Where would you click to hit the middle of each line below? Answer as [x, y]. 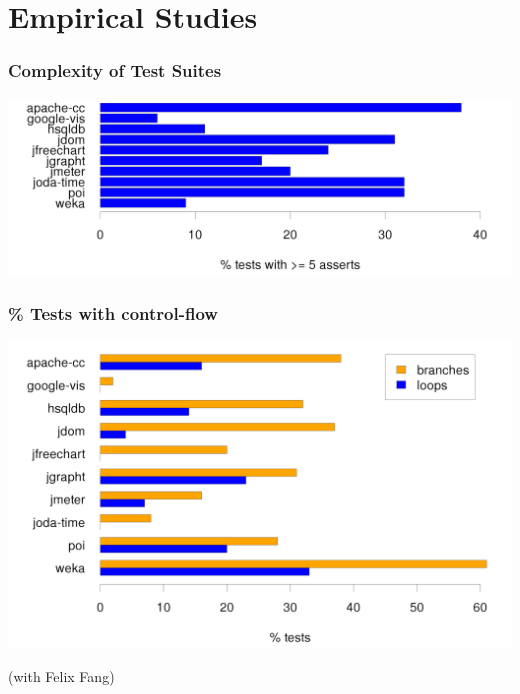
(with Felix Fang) [61, 676]
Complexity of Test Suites [115, 70]
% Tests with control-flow [113, 313]
